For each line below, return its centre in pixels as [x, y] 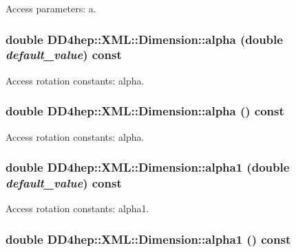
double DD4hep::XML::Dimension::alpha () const [145, 111]
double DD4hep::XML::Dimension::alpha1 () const [148, 239]
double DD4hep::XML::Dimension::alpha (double [144, 39]
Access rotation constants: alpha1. [77, 208]
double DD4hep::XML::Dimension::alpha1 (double [148, 167]
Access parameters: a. [51, 8]
